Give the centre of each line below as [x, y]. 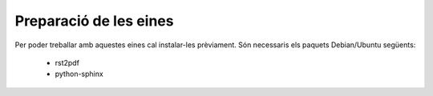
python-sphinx [79, 74]
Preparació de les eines [94, 21]
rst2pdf [67, 62]
